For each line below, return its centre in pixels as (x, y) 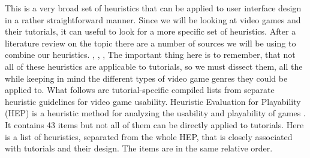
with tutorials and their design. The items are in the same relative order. (139, 148)
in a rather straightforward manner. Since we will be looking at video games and (153, 19)
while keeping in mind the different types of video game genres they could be (146, 78)
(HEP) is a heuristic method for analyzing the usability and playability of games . (155, 113)
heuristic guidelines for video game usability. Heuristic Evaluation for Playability (153, 101)
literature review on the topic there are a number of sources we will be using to (151, 43)
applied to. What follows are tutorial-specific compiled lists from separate (140, 90)
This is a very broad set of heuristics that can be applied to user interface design (153, 8)
